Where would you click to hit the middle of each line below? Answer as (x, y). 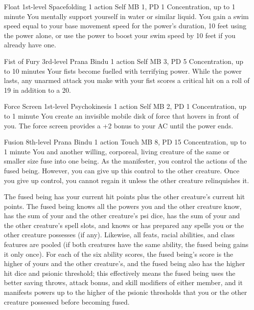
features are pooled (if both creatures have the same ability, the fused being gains (126, 244)
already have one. (30, 45)
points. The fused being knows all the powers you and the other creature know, (123, 206)
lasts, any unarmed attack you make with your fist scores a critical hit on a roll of (127, 80)
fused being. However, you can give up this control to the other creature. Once (122, 170)
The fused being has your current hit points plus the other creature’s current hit (125, 196)
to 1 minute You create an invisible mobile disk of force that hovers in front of (121, 115)
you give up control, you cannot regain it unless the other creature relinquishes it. (127, 180)
